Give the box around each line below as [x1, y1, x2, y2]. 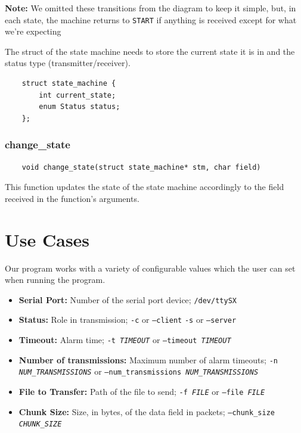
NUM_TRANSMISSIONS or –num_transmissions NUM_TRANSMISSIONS [18, 365, 259, 378]
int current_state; [39, 91, 116, 99]
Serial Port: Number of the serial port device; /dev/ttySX [18, 293, 237, 306]
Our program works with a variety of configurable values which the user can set [5, 261, 296, 274]
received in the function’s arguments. [5, 192, 139, 204]
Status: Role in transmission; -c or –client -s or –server [18, 313, 237, 326]
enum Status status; [39, 102, 120, 111]
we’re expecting [5, 25, 61, 38]
